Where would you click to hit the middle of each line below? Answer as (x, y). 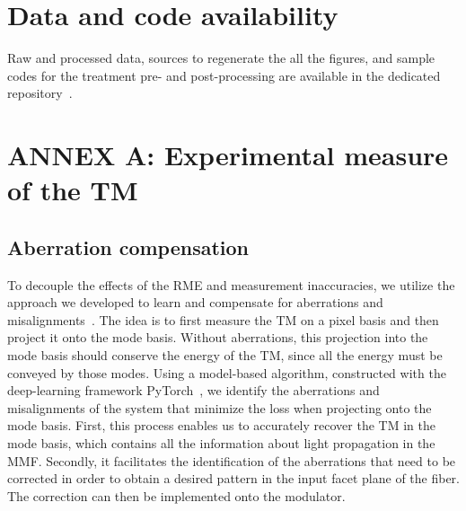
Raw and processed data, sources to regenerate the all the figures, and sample (221, 58)
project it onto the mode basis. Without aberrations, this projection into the (218, 337)
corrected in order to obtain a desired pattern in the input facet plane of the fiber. (233, 478)
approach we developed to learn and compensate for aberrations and (195, 302)
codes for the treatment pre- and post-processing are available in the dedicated (224, 75)
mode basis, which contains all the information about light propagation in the (221, 443)
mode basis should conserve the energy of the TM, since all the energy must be (225, 355)
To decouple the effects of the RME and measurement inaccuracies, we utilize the (231, 284)
